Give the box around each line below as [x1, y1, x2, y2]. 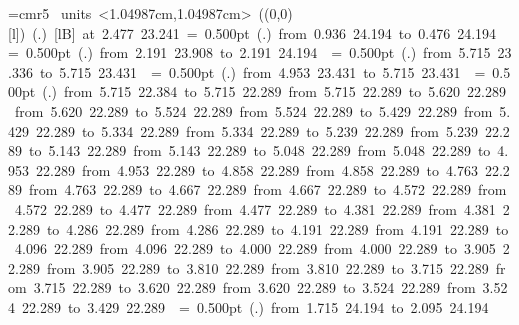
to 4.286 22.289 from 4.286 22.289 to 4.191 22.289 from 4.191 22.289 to [46, 218, 509, 239]
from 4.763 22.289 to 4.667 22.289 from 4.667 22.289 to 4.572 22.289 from [28, 179, 507, 200]
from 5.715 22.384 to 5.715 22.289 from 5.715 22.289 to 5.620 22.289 [64, 81, 506, 102]
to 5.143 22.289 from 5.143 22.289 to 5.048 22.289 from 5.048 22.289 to [28, 140, 491, 161]
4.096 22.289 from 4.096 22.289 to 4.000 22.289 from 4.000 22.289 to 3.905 [14, 238, 496, 259]
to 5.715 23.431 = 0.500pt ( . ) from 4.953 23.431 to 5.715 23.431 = [39, 61, 486, 82]
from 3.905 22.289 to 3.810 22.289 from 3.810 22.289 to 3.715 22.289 [46, 257, 489, 278]
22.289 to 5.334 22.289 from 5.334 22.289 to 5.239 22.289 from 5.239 [35, 120, 478, 141]
